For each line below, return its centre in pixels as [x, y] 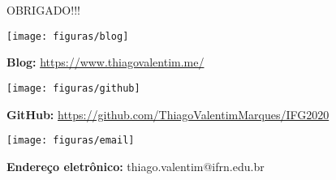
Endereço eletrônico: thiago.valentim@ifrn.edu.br [136, 166]
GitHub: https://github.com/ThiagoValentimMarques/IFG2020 [168, 114]
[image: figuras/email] [71, 141]
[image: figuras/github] [73, 88]
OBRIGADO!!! [43, 10]
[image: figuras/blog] [68, 36]
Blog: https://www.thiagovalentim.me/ [106, 62]
